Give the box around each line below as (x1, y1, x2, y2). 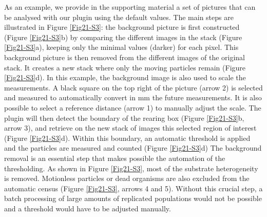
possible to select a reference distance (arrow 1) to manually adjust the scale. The (4, 102, 261, 113)
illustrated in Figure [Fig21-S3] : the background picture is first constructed (4, 22, 240, 32)
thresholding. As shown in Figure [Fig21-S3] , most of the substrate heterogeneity (4, 162, 258, 173)
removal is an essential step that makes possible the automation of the (4, 152, 225, 163)
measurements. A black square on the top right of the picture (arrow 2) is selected (4, 82, 263, 93)
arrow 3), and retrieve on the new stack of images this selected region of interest (4, 122, 257, 133)
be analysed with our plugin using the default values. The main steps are (4, 11, 234, 22)
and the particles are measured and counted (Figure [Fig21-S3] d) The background (4, 142, 262, 153)
